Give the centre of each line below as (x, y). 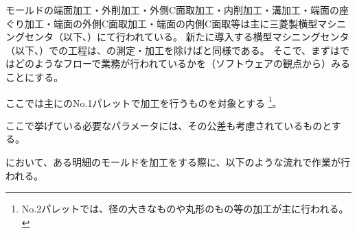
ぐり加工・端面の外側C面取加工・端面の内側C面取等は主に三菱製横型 (162, 23)
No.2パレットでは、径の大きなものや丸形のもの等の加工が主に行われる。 (185, 209)
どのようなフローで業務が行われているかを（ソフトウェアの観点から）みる (183, 63)
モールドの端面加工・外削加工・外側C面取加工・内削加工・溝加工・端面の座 (177, 10)
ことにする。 (35, 76)
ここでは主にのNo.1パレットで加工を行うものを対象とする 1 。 (144, 101)
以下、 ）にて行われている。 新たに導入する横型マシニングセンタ (206, 37)
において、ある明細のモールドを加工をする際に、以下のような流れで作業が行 (178, 162)
